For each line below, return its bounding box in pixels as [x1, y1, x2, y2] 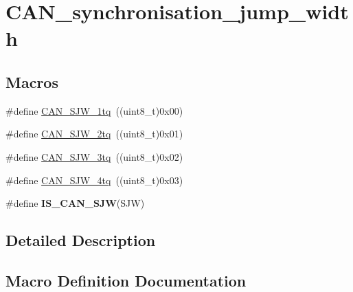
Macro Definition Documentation [5, 269, 247, 291]
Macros [5, 71, 58, 92]
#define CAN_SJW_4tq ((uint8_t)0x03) [5, 172, 183, 187]
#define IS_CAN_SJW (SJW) [5, 196, 145, 210]
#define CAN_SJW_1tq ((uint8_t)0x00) [5, 103, 183, 117]
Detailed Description [5, 229, 156, 251]
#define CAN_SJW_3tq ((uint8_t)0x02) [5, 149, 183, 164]
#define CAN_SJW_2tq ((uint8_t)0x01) [5, 126, 183, 141]
